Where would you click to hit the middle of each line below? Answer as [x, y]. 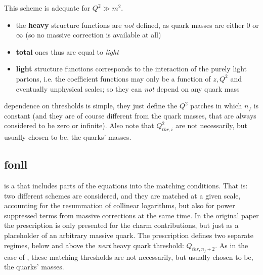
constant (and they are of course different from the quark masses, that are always [130, 115]
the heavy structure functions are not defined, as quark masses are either [130, 25]
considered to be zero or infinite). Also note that [79, 125]
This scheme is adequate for [47, 8]
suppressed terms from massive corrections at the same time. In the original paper [131, 215]
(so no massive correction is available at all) [93, 35]
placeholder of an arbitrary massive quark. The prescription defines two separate [129, 235]
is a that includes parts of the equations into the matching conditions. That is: [126, 185]
